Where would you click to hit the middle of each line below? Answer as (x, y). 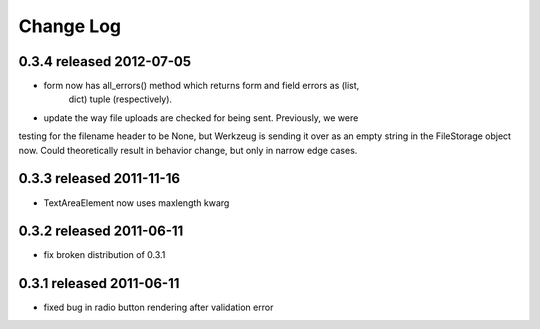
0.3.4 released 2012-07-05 (105, 61)
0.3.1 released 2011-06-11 (99, 283)
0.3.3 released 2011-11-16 (99, 178)
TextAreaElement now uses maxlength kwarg (136, 202)
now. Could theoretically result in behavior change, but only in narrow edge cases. (188, 150)
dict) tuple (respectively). (120, 99)
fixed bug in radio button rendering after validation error (158, 307)
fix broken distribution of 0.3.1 (104, 255)
